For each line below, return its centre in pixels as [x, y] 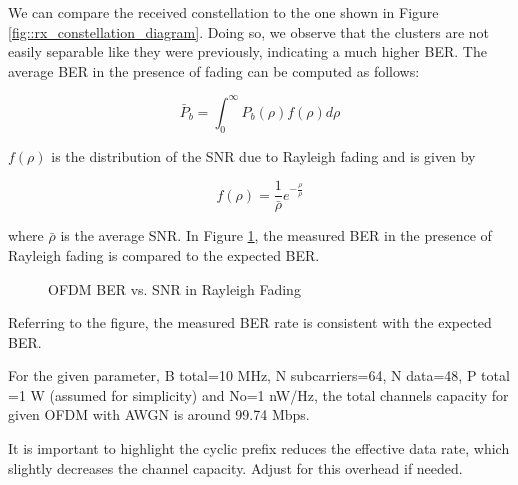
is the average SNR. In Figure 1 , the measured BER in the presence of [276, 235]
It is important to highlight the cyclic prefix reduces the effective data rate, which [259, 448]
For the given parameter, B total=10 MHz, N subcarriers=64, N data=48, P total [259, 375]
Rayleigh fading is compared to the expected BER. [164, 254]
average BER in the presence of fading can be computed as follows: [214, 70]
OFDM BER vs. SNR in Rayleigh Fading [174, 288]
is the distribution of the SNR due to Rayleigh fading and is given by [263, 155]
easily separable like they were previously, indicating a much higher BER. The [247, 51]
